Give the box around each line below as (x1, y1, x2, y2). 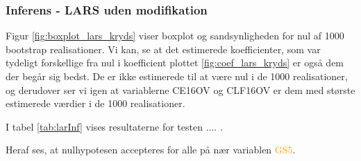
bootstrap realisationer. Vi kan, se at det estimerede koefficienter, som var (6, 41, 321, 56)
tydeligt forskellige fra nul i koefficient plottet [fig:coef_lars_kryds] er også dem (6, 55, 344, 70)
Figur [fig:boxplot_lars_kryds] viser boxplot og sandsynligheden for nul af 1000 (6, 28, 344, 43)
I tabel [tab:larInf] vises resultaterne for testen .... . (6, 119, 223, 133)
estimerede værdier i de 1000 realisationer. (6, 96, 185, 111)
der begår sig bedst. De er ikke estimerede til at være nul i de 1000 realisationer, (6, 69, 348, 83)
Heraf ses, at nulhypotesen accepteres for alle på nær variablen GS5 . (6, 142, 296, 157)
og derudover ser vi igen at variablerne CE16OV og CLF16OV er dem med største (6, 82, 355, 97)
